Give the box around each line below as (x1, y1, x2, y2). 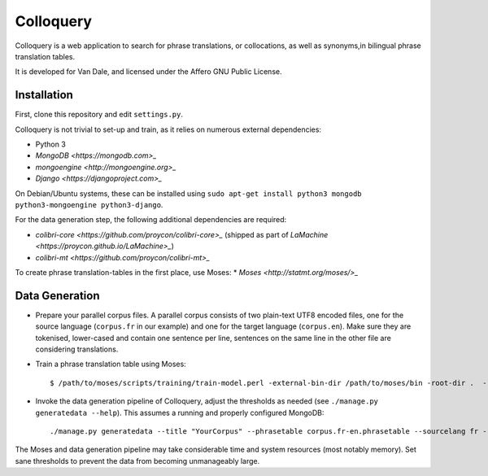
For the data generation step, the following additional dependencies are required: (15, 215, 287, 225)
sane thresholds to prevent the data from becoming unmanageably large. (15, 456, 260, 465)
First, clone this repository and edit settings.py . (15, 110, 183, 120)
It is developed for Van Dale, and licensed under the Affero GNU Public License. (15, 67, 282, 76)
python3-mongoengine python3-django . (15, 199, 163, 209)
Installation (15, 88, 73, 102)
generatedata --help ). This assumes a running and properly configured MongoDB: (35, 408, 325, 417)
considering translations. (35, 344, 119, 354)
